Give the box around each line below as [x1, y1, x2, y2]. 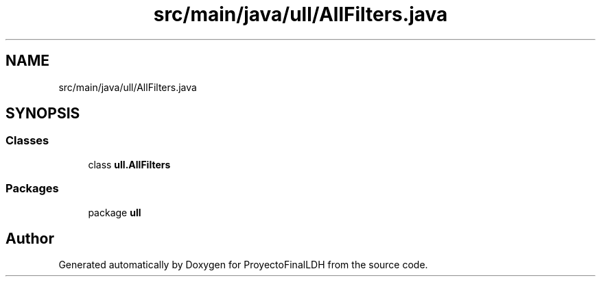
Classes [5, 133, 49, 148]
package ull [88, 206, 141, 218]
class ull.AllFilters [88, 158, 171, 170]
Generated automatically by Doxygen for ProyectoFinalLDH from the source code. [58, 259, 428, 271]
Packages [5, 181, 59, 196]
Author [5, 229, 54, 247]
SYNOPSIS [5, 105, 80, 123]
